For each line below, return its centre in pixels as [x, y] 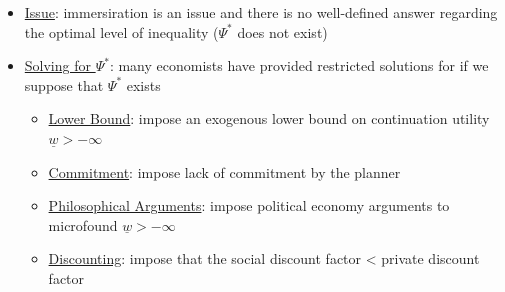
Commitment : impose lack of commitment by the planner [224, 171]
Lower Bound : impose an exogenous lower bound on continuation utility [269, 118]
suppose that [64, 84]
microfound [83, 224]
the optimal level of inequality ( [121, 31]
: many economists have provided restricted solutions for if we [299, 65]
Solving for [57, 65]
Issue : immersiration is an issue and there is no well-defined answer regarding [261, 12]
